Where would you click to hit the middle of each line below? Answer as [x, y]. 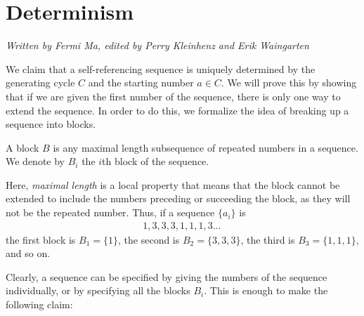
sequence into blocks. [51, 124]
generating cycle [40, 83]
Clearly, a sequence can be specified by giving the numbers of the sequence [167, 276]
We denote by [35, 161]
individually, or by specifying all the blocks [98, 290]
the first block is [41, 239]
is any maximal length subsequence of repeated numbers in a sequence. [206, 147]
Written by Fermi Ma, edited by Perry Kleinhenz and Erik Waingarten [157, 45]
